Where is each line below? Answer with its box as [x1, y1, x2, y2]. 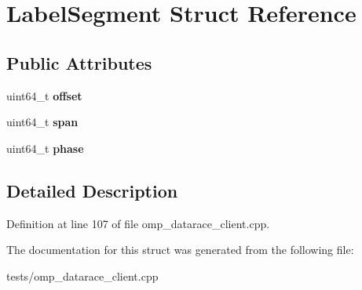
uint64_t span [6, 114, 79, 130]
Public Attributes [6, 50, 152, 74]
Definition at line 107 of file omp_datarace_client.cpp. [6, 215, 270, 231]
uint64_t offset [6, 87, 82, 103]
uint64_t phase [6, 140, 84, 156]
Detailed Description [6, 178, 178, 202]
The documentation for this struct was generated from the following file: [6, 241, 354, 258]
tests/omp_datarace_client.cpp [6, 267, 159, 284]
